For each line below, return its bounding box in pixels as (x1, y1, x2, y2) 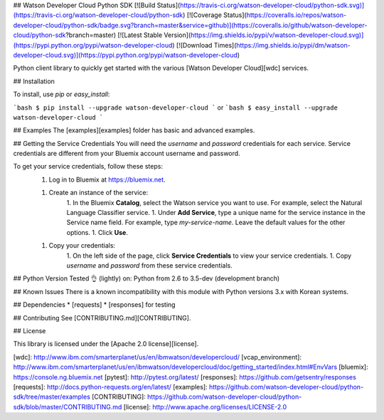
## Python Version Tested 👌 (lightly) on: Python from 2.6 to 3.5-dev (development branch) (13, 274, 280, 283)
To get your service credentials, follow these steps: (13, 162, 164, 171)
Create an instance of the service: (48, 189, 149, 197)
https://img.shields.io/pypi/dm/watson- (235, 41, 351, 49)
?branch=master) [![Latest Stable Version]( (65, 31, 191, 39)
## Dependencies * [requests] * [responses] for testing (13, 300, 176, 309)
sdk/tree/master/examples (13, 392, 90, 401)
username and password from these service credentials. (66, 261, 233, 270)
